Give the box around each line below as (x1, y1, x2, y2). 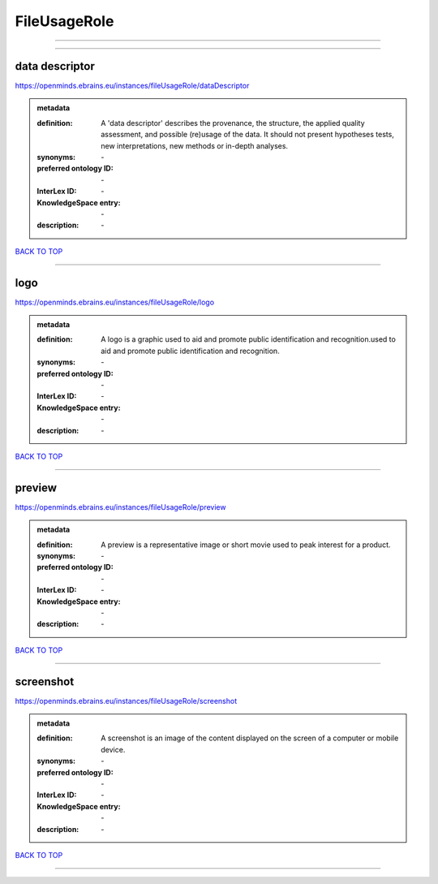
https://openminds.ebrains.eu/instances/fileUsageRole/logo (15, 297, 215, 307)
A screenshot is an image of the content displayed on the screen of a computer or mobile (101, 733, 399, 743)
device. (101, 744, 126, 754)
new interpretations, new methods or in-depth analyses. (101, 140, 288, 150)
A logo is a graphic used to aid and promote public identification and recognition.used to (101, 334, 397, 344)
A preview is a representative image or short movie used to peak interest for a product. (101, 540, 391, 550)
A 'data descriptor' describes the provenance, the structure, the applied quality (101, 118, 365, 127)
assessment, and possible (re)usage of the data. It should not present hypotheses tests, (101, 130, 395, 140)
